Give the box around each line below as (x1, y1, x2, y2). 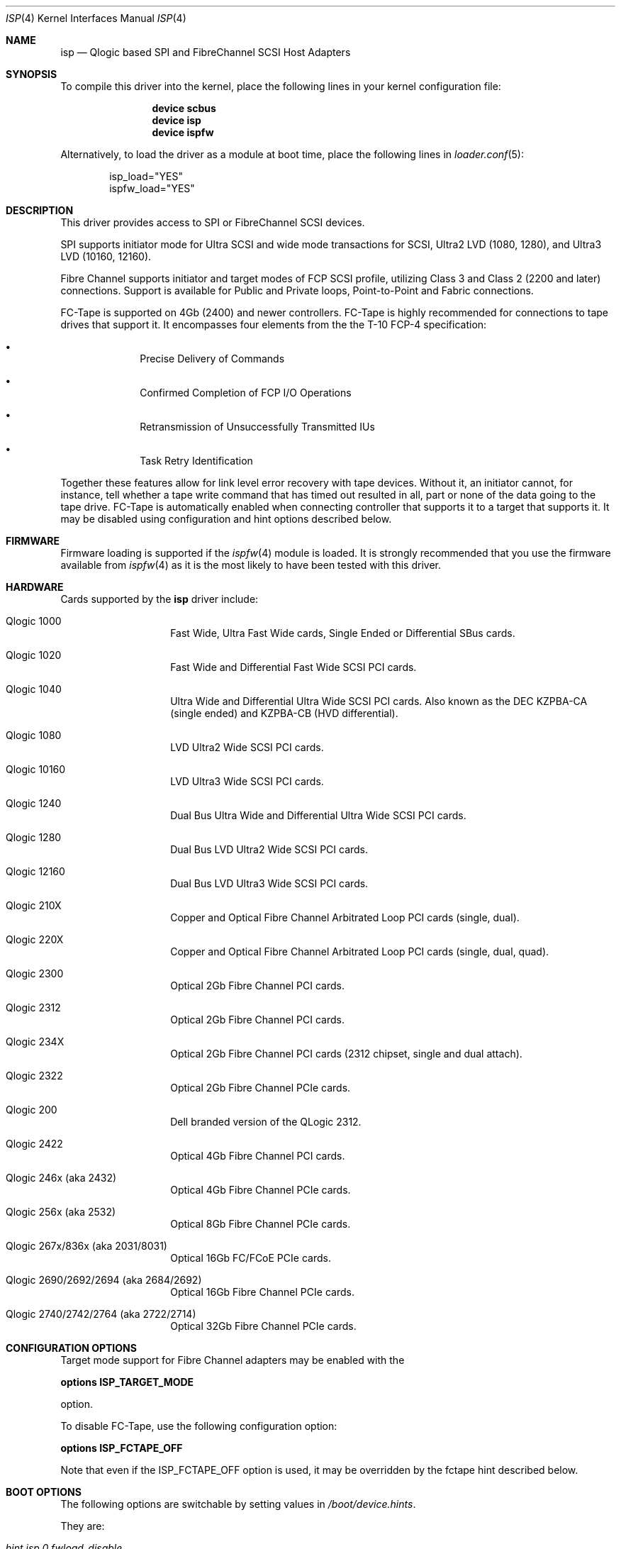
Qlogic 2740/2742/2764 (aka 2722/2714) (6, 1308, 196, 1320)
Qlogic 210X (6, 899, 62, 911)
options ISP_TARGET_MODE (60, 1376, 194, 1388)
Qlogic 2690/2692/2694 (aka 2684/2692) (6, 1274, 202, 1286)
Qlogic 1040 (6, 683, 62, 695)
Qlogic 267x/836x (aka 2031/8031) (6, 1240, 167, 1252)
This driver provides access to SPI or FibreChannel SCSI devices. (60, 216, 365, 228)
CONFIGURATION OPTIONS (6, 1342, 137, 1354)
